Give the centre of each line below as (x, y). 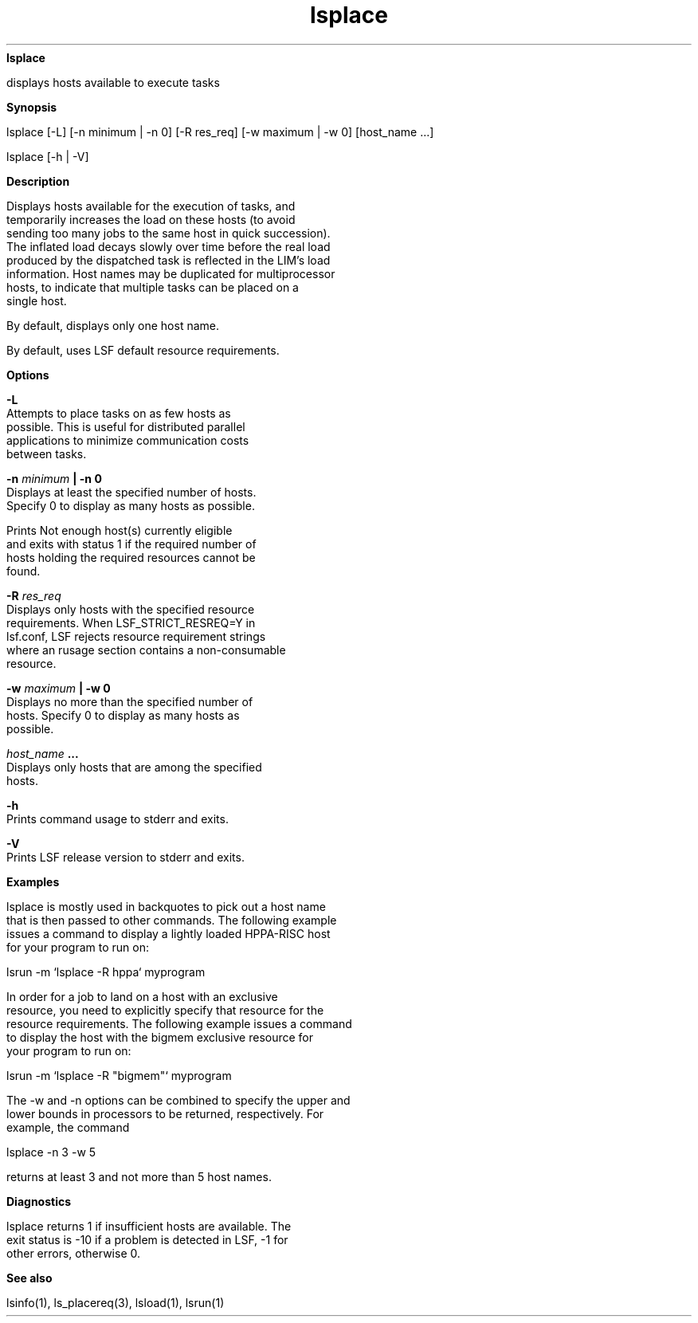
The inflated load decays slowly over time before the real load (169, 246)
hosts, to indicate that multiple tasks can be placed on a (153, 287)
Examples (33, 881)
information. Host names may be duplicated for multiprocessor (171, 273)
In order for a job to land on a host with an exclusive (142, 996)
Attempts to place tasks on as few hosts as (119, 413)
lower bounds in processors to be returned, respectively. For (165, 1113)
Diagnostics (39, 1201)
